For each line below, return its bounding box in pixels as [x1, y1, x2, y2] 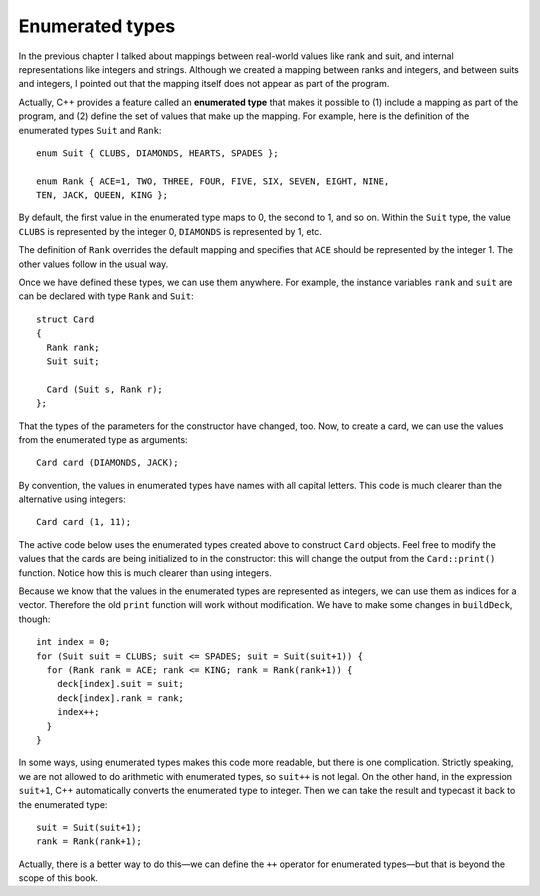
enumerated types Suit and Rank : [18, 124, 162, 136]
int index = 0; [36, 636, 111, 648]
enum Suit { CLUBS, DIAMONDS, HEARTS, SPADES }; [36, 147, 279, 159]
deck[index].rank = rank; [56, 692, 185, 704]
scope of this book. [18, 872, 99, 884]
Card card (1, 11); [36, 516, 132, 528]
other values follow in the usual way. [18, 258, 169, 270]
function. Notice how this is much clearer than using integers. [18, 566, 272, 579]
